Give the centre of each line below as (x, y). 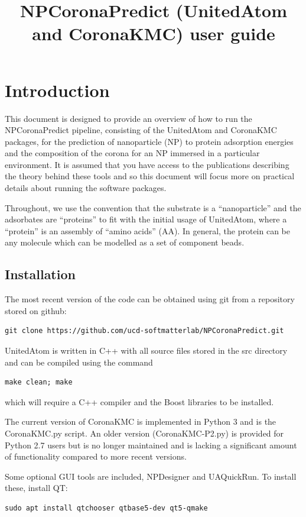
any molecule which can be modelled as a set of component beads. (125, 242)
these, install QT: (36, 488)
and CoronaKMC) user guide (154, 33)
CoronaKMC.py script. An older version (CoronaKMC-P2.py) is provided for (144, 433)
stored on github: (36, 310)
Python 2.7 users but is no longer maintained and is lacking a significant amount (151, 445)
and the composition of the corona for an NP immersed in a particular (132, 153)
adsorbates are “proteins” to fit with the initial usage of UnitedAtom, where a (146, 219)
